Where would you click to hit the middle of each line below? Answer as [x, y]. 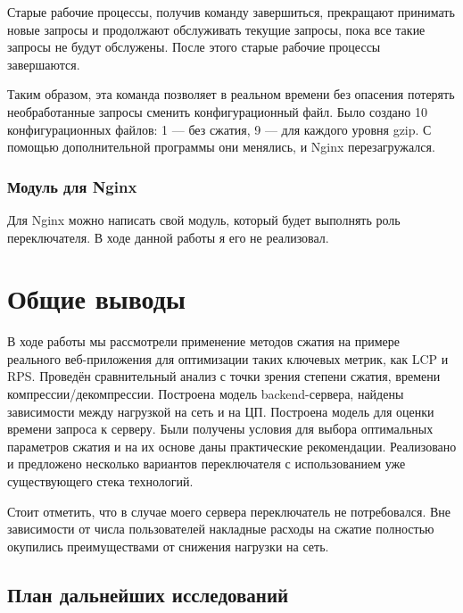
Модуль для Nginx [72, 186]
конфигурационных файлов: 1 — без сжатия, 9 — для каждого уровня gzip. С [219, 129]
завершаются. [44, 64]
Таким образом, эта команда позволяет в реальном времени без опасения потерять [231, 94]
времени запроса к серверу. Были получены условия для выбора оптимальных [220, 429]
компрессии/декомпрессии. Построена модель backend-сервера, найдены [206, 394]
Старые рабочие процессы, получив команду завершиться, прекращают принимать [231, 12]
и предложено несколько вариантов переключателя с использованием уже [207, 464]
